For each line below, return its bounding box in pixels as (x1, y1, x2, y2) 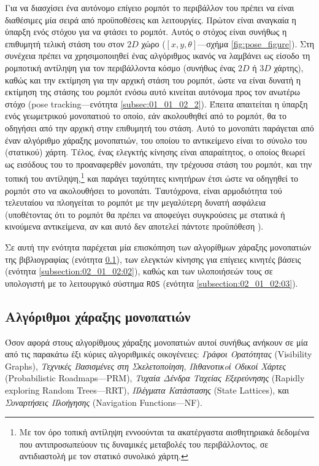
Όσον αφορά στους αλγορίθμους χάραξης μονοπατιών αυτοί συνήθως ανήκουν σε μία (5, 335, 308, 348)
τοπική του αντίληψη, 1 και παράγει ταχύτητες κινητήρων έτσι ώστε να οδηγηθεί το (5, 170, 299, 184)
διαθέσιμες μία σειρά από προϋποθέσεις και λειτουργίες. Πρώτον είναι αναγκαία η (5, 13, 296, 26)
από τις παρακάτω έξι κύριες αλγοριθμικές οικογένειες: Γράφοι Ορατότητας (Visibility (5, 348, 312, 360)
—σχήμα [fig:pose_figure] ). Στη (198, 37, 315, 50)
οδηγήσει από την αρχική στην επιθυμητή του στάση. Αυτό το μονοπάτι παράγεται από (5, 121, 314, 134)
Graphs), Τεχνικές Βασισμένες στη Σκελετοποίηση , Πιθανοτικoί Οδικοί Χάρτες (5, 359, 286, 372)
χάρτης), (274, 61, 304, 74)
